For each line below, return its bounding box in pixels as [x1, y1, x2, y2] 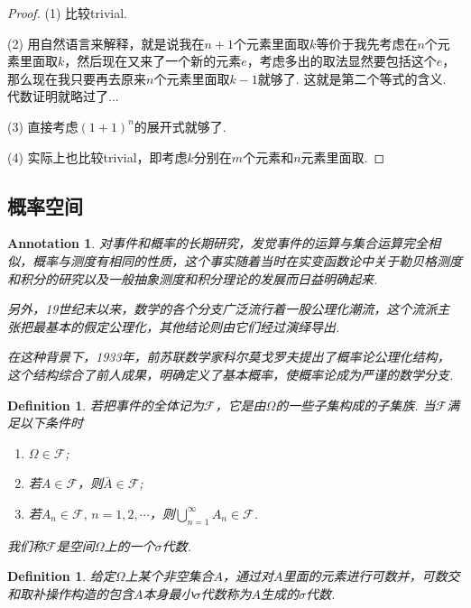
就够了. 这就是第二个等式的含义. [257, 69, 447, 88]
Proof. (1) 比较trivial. [7, 4, 128, 22]
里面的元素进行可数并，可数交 [282, 567, 460, 585]
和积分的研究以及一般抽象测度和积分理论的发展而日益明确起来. [7, 269, 378, 288]
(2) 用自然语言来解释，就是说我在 [7, 33, 205, 52]
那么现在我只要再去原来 [7, 69, 146, 88]
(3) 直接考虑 [7, 116, 78, 135]
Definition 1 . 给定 [7, 567, 115, 585]
